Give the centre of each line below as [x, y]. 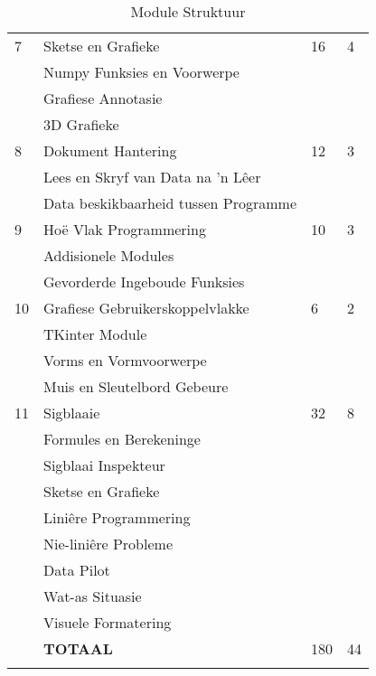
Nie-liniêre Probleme [108, 544]
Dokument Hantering [110, 150]
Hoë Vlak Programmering [125, 229]
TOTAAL [78, 648]
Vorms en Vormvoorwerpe [125, 360]
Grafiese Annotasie [103, 98]
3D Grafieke [81, 124]
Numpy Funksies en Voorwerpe [141, 72]
